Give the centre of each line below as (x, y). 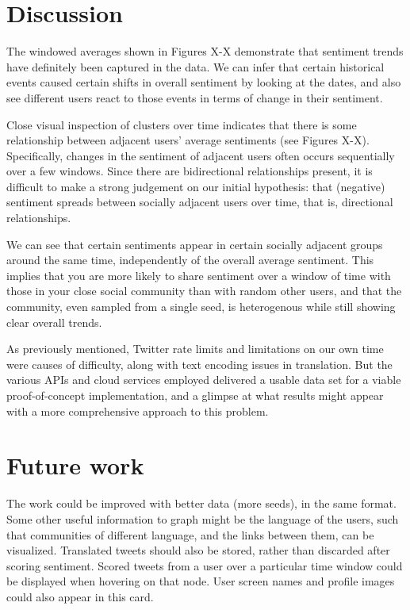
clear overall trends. (54, 322)
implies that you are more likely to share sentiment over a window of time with (199, 275)
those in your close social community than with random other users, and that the (204, 291)
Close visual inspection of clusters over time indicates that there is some (182, 124)
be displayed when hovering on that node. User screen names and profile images (201, 581)
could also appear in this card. (80, 596)
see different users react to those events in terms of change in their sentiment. (195, 97)
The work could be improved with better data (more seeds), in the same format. (201, 503)
